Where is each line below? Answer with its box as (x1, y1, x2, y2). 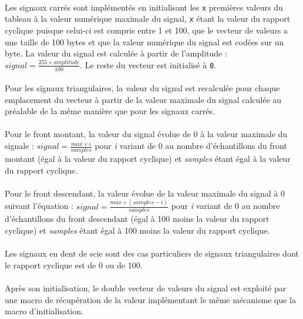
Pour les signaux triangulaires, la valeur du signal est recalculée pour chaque (5, 82, 280, 94)
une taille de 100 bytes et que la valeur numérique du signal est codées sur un (5, 35, 284, 48)
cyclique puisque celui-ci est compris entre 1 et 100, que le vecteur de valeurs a (5, 24, 288, 36)
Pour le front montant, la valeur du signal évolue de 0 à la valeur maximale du (5, 128, 288, 140)
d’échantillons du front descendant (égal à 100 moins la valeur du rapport (5, 212, 270, 225)
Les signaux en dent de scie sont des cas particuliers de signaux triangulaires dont (5, 247, 299, 260)
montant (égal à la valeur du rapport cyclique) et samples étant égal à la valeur (5, 152, 291, 164)
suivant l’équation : (5, 200, 74, 212)
